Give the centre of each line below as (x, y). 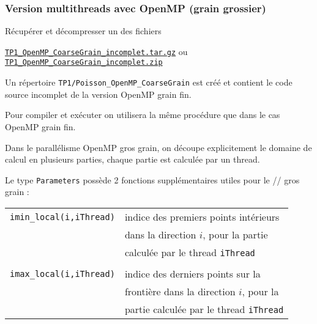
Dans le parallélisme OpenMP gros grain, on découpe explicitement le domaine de (158, 147)
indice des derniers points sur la (192, 274)
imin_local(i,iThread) (62, 217)
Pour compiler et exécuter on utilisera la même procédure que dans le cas (143, 115)
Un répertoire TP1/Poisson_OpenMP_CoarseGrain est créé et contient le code (149, 82)
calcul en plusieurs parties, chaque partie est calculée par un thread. (132, 159)
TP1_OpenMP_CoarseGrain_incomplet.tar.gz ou (96, 51)
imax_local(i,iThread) (62, 274)
